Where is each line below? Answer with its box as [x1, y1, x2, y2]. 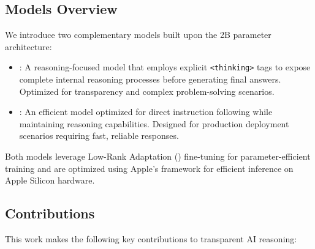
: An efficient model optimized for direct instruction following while [19, 105, 273, 118]
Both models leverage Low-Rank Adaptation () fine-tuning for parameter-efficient [5, 150, 311, 163]
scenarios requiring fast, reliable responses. [19, 129, 179, 142]
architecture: [5, 40, 52, 53]
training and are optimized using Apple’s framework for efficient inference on [5, 162, 294, 174]
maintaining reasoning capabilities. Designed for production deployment [19, 117, 289, 130]
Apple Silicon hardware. [5, 174, 95, 187]
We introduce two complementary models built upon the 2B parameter [5, 28, 271, 41]
